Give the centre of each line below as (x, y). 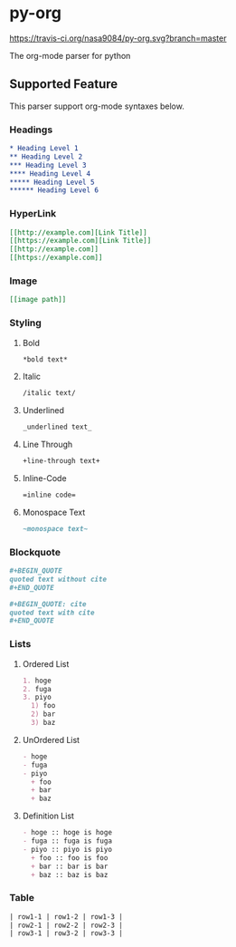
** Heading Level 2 (46, 157)
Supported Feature (64, 84)
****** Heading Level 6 (54, 190)
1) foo (43, 706)
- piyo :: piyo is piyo (67, 849)
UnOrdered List (51, 739)
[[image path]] (38, 300)
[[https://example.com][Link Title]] (80, 241)
